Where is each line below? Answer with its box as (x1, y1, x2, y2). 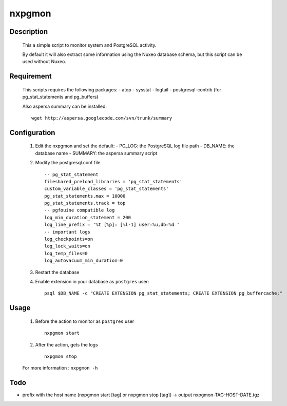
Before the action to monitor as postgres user (35, 318, 135, 324)
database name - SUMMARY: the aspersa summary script (35, 150, 158, 156)
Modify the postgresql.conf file (35, 160, 101, 166)
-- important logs (44, 229, 91, 235)
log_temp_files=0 (44, 250, 88, 256)
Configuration (9, 128, 55, 137)
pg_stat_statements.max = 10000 (44, 193, 126, 199)
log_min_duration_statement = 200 (44, 215, 131, 220)
